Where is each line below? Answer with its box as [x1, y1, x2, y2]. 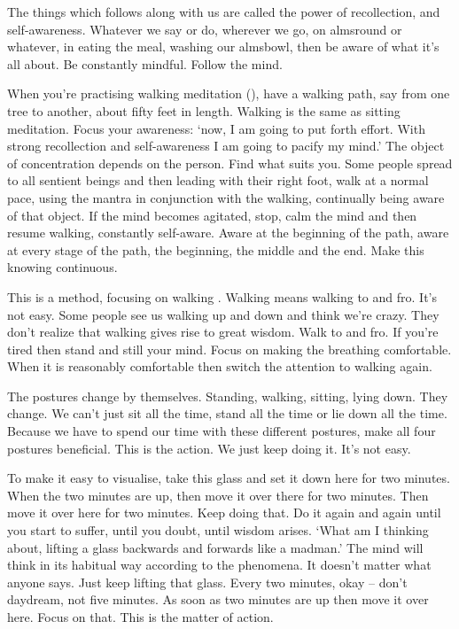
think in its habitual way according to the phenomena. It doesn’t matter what [7, 555, 432, 574]
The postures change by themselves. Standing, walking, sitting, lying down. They [7, 386, 448, 405]
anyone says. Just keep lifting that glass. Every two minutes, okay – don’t [7, 572, 408, 591]
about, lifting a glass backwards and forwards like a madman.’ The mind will [7, 538, 424, 556]
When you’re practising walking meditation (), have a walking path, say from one [7, 84, 450, 103]
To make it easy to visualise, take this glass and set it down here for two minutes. [7, 469, 450, 487]
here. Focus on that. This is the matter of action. [7, 608, 274, 625]
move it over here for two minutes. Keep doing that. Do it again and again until [7, 503, 441, 522]
